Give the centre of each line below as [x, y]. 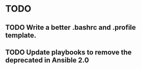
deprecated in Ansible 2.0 [47, 60]
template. [21, 35]
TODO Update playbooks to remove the [68, 52]
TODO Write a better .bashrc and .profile [71, 27]
